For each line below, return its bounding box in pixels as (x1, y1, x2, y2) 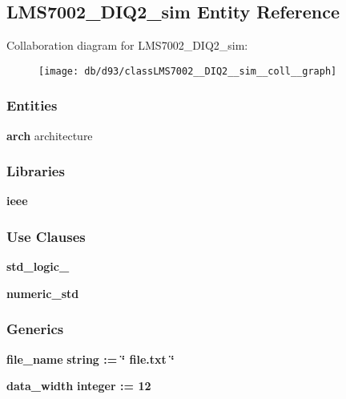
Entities (6, 95, 58, 115)
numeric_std (6, 284, 79, 301)
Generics (6, 319, 64, 339)
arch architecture (6, 127, 93, 143)
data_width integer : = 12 (6, 377, 151, 394)
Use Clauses (6, 227, 86, 246)
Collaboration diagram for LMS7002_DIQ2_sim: (6, 37, 248, 54)
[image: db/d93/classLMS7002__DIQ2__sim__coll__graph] (38, 65, 337, 77)
